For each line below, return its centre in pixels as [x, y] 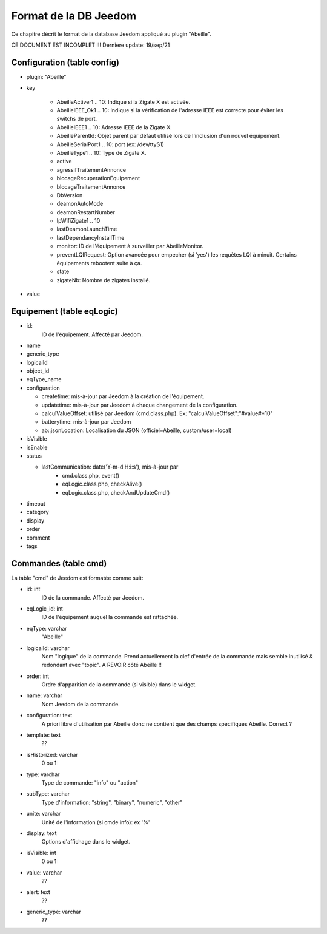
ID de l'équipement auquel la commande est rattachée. [110, 617]
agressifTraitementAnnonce [91, 169]
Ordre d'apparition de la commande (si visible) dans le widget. [119, 685]
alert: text [38, 892]
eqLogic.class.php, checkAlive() [102, 484]
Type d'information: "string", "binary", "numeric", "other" [112, 802]
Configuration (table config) [65, 62]
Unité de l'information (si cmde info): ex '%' [96, 822]
